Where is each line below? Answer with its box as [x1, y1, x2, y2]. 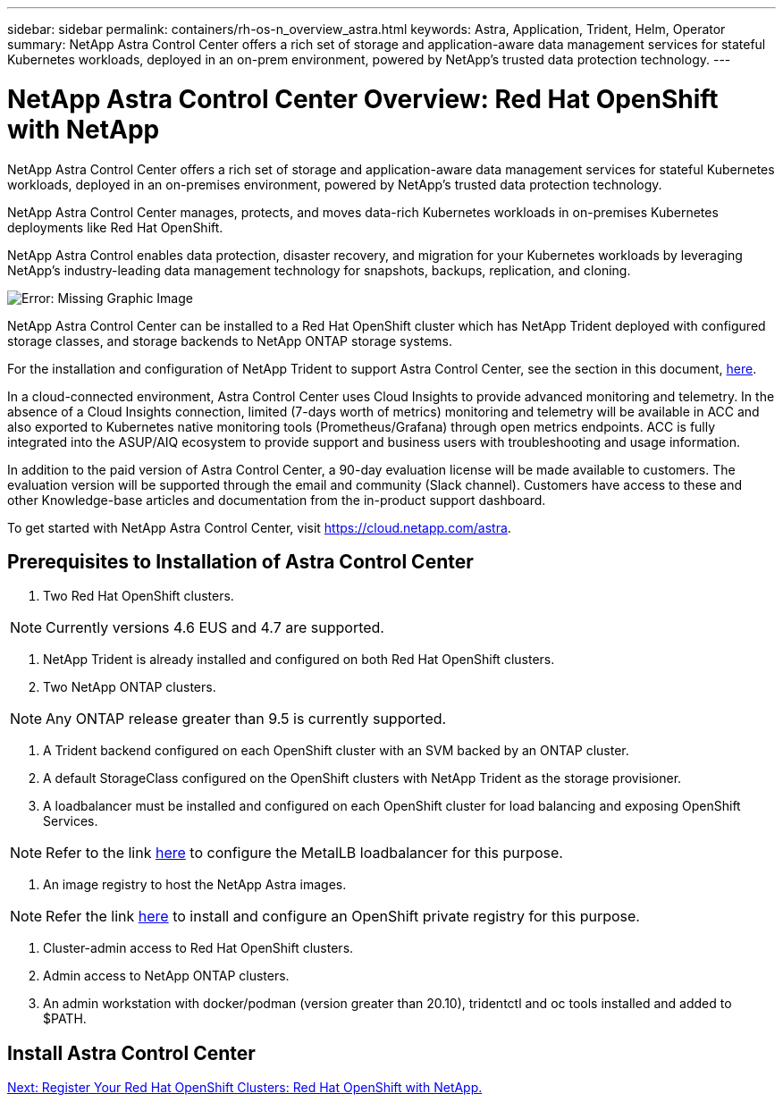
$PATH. [43, 1011, 87, 1027]
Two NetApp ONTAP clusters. [43, 679, 216, 695]
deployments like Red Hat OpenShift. [7, 219, 223, 235]
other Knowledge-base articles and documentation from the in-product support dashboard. [7, 492, 546, 508]
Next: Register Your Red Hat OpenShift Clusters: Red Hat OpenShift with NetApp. [7, 1080, 483, 1096]
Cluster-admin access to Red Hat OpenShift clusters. [43, 940, 354, 956]
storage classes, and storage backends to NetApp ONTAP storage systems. [7, 332, 452, 349]
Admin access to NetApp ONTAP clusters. [43, 968, 290, 984]
